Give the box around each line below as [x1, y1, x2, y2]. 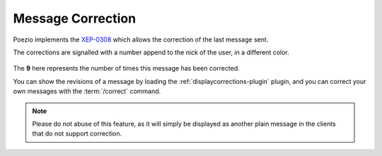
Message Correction [13, 11, 137, 26]
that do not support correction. [32, 129, 122, 138]
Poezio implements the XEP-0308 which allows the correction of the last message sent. [13, 35, 269, 44]
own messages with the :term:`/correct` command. [13, 87, 161, 95]
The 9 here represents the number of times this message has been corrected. [13, 64, 240, 73]
